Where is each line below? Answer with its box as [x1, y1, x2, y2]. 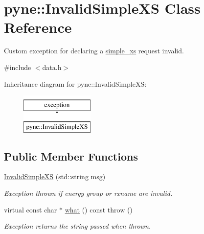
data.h [42, 62, 62, 72]
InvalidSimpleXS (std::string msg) [4, 171, 106, 182]
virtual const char [4, 204, 57, 214]
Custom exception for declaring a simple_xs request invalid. [4, 46, 184, 56]
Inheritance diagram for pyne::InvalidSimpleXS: [4, 78, 147, 89]
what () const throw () [65, 204, 133, 214]
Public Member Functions [4, 148, 138, 164]
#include [4, 62, 31, 72]
